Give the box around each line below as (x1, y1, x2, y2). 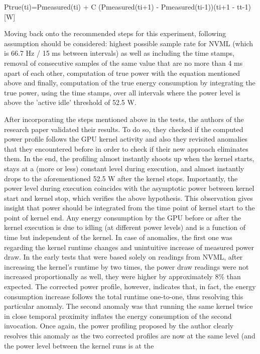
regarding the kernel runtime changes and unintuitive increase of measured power (4, 242, 254, 252)
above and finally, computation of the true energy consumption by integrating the (4, 77, 255, 88)
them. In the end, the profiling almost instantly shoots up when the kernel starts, (4, 153, 254, 164)
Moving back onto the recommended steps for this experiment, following (4, 28, 226, 39)
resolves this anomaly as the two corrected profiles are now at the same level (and (4, 330, 255, 340)
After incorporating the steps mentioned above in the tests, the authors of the (4, 113, 244, 124)
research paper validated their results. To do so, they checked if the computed (4, 124, 243, 134)
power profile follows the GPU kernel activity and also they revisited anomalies (4, 134, 247, 144)
